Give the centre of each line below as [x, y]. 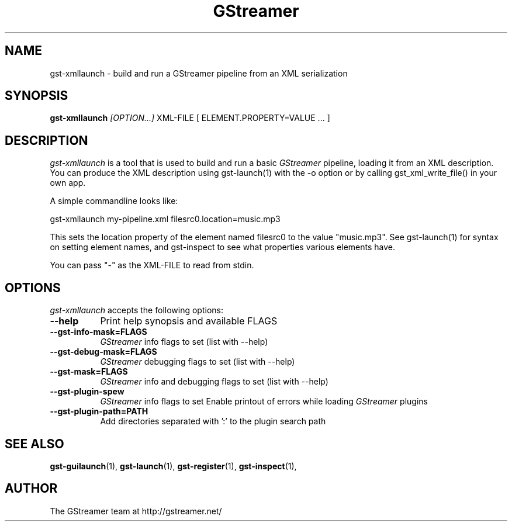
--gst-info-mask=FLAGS [98, 332]
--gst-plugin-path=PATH [99, 411]
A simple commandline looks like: [114, 201]
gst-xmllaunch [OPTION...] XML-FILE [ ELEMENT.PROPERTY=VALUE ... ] [190, 118]
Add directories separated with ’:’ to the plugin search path [213, 421]
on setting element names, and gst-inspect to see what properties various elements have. [223, 247]
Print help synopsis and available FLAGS [189, 321]
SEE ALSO [34, 444]
